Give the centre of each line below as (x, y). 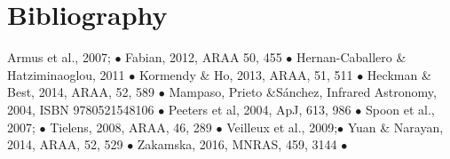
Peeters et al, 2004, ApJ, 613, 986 (260, 109)
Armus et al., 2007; (59, 57)
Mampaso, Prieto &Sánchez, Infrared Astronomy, (303, 92)
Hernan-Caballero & (351, 57)
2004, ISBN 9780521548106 (81, 109)
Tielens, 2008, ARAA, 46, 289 (131, 127)
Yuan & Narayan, (395, 127)
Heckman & (399, 74)
